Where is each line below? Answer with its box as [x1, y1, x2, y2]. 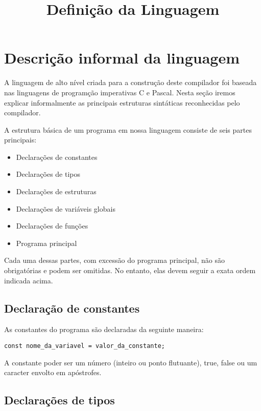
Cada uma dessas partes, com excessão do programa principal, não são [4, 255, 225, 265]
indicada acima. [4, 275, 53, 285]
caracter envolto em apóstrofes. [4, 367, 102, 378]
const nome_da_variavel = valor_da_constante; [4, 342, 165, 350]
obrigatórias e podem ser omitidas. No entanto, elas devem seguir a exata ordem [4, 265, 256, 276]
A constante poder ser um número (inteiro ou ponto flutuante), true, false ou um [4, 357, 257, 367]
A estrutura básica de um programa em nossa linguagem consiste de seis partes [4, 124, 252, 135]
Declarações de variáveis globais [16, 203, 115, 214]
